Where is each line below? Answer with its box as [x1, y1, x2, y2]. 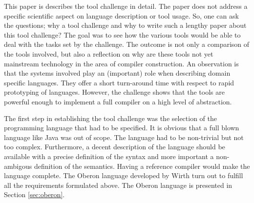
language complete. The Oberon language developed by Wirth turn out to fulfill [4, 170, 243, 181]
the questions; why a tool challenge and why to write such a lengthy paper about [4, 20, 247, 30]
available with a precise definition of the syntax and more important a [4, 151, 214, 161]
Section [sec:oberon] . [4, 189, 65, 200]
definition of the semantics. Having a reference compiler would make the [34, 161, 250, 171]
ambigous [4, 161, 32, 171]
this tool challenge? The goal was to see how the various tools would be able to [4, 29, 241, 40]
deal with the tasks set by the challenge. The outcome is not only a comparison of [4, 39, 250, 49]
